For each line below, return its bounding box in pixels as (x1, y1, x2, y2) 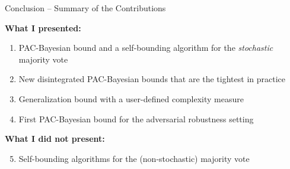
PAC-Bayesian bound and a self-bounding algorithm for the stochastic (18, 41, 273, 54)
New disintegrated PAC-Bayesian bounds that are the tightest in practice (18, 73, 285, 85)
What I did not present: (5, 132, 105, 145)
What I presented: (5, 21, 81, 34)
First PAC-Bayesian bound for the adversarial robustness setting (18, 112, 254, 125)
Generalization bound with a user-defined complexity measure (18, 92, 244, 105)
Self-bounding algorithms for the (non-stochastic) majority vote (18, 152, 250, 164)
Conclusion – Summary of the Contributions (5, 2, 166, 14)
